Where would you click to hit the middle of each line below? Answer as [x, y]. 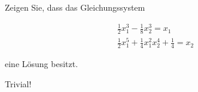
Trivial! [18, 83]
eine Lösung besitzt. [42, 63]
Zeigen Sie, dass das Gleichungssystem [75, 7]
